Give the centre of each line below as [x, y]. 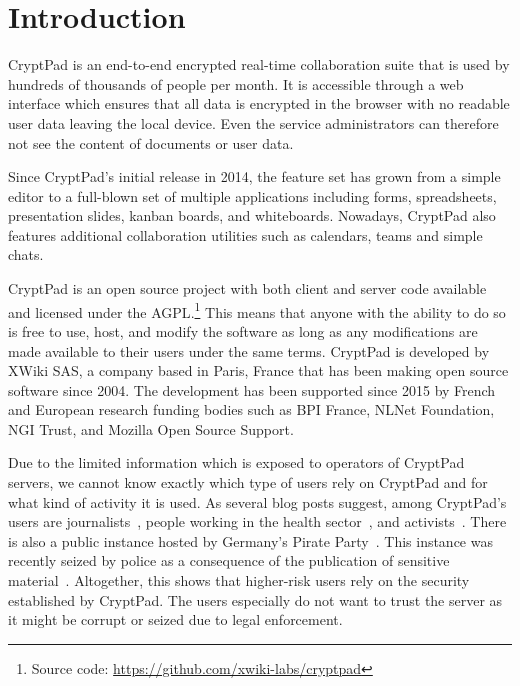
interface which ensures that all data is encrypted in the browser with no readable [259, 103]
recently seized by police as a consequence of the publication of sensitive [229, 560]
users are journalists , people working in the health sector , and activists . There [257, 521]
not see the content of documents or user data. [151, 142]
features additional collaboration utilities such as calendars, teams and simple [245, 234]
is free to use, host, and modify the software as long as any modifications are [243, 330]
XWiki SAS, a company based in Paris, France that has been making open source [258, 370]
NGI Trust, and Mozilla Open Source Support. [151, 428]
